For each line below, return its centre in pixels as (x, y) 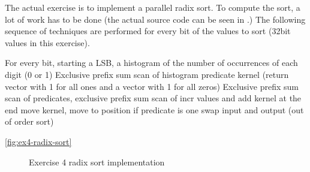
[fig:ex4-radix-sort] (38, 141)
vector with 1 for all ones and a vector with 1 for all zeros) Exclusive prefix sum (152, 86)
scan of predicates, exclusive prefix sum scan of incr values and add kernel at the (153, 98)
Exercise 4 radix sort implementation (97, 162)
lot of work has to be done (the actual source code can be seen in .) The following (155, 19)
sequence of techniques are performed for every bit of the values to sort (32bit (148, 31)
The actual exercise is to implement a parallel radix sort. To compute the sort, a (153, 7)
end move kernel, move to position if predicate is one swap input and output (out (154, 109)
